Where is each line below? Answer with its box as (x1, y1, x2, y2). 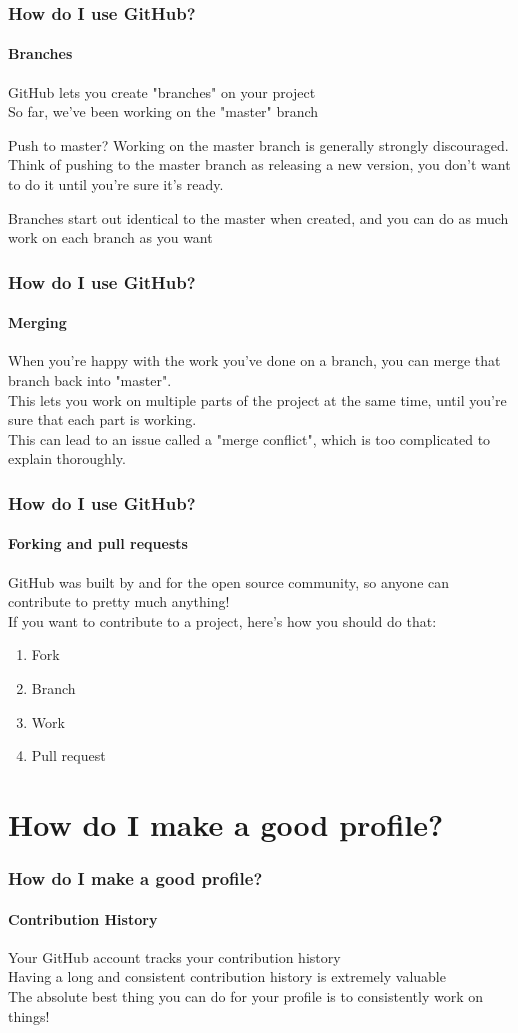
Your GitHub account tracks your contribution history (8, 946, 341, 967)
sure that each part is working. (8, 409, 197, 430)
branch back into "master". (8, 370, 172, 391)
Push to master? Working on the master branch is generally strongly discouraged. (8, 134, 509, 155)
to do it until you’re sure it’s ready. (8, 174, 224, 195)
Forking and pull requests (8, 533, 188, 554)
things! (8, 1005, 50, 1026)
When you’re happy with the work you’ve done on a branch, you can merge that (8, 350, 501, 371)
